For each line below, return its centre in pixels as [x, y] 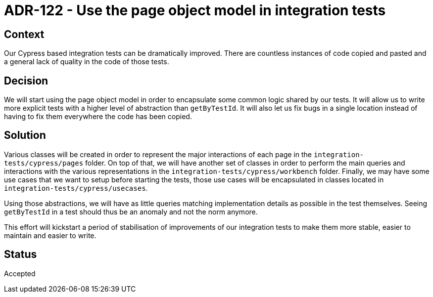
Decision [26, 81]
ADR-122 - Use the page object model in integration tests [195, 10]
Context [24, 34]
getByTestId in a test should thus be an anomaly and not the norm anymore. [131, 212]
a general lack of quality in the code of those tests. [87, 62]
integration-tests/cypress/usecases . [76, 188]
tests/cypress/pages [44, 163]
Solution [25, 135]
